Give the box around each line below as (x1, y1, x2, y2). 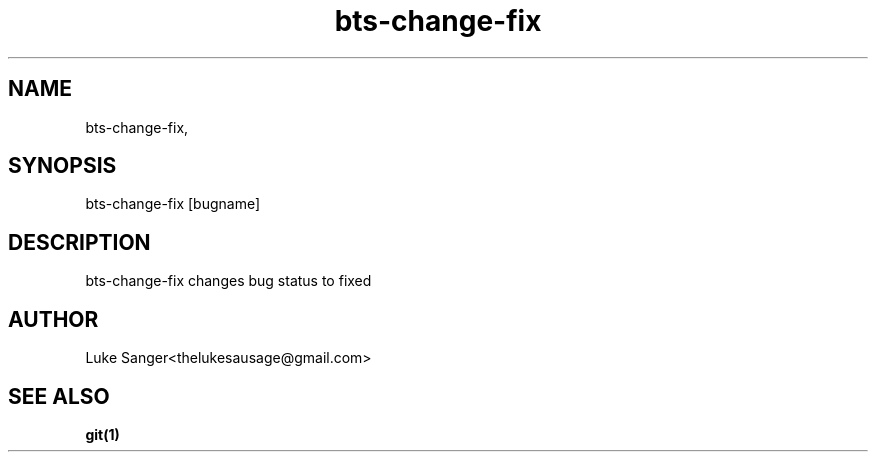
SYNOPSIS (8, 153, 117, 179)
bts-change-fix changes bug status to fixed (85, 272, 372, 290)
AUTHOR (8, 306, 99, 332)
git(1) (85, 425, 120, 443)
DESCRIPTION (8, 229, 151, 255)
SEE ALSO (8, 383, 110, 409)
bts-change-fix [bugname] (85, 195, 261, 213)
